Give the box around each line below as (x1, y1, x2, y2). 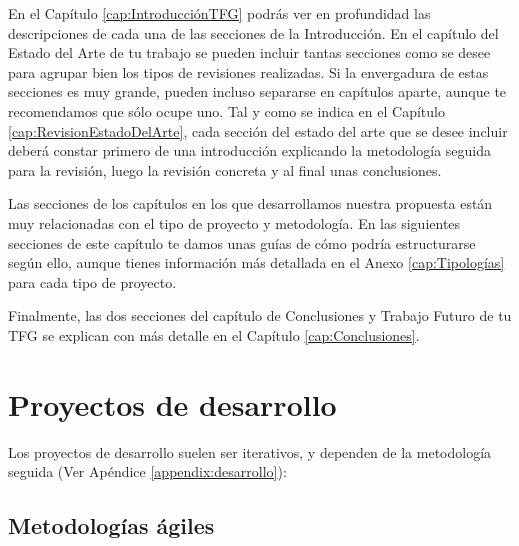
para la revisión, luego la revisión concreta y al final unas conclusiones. (8, 159, 442, 180)
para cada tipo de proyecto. (8, 271, 177, 292)
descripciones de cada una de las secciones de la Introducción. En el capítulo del (8, 22, 499, 43)
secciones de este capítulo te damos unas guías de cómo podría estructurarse (8, 232, 476, 253)
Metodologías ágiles (8, 510, 215, 541)
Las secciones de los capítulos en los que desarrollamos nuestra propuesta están (8, 193, 493, 214)
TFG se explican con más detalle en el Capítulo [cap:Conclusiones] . (8, 324, 420, 345)
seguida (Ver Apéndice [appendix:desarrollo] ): (8, 461, 287, 482)
